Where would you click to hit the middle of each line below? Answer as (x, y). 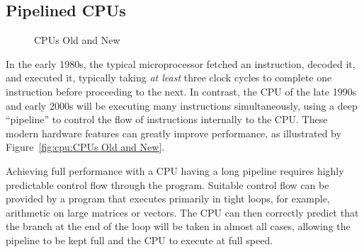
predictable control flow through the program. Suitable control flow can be (167, 184)
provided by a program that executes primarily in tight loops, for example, (168, 199)
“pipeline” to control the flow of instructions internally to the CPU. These (167, 119)
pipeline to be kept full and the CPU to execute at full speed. (140, 240)
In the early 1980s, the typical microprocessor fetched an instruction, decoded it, (181, 63)
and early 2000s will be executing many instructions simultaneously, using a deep (182, 105)
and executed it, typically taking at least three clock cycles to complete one (169, 78)
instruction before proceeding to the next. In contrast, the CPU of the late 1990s (181, 91)
